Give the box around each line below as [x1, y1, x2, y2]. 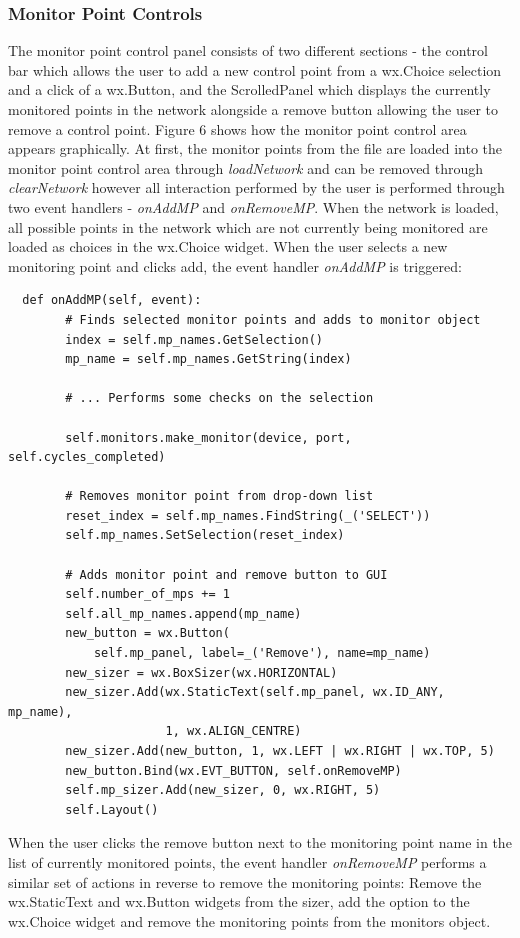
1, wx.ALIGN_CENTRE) [165, 724, 302, 739]
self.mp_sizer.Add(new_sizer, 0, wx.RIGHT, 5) [65, 783, 381, 798]
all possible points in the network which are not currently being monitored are [8, 216, 488, 237]
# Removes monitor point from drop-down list [65, 489, 374, 504]
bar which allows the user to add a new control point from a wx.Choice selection [8, 59, 502, 80]
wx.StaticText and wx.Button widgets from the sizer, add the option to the [8, 891, 470, 912]
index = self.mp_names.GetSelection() [65, 332, 323, 347]
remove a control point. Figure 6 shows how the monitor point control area [8, 118, 467, 139]
